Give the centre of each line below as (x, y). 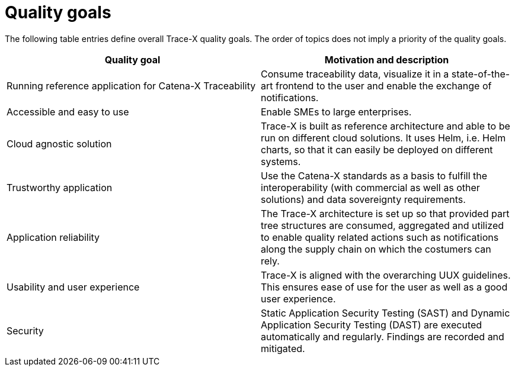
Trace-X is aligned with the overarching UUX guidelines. (386, 275)
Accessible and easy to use (68, 112)
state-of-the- (481, 74)
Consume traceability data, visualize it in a (355, 74)
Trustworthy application (60, 187)
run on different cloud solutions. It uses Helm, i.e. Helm (383, 138)
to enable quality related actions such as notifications (380, 237)
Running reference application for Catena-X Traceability (131, 86)
